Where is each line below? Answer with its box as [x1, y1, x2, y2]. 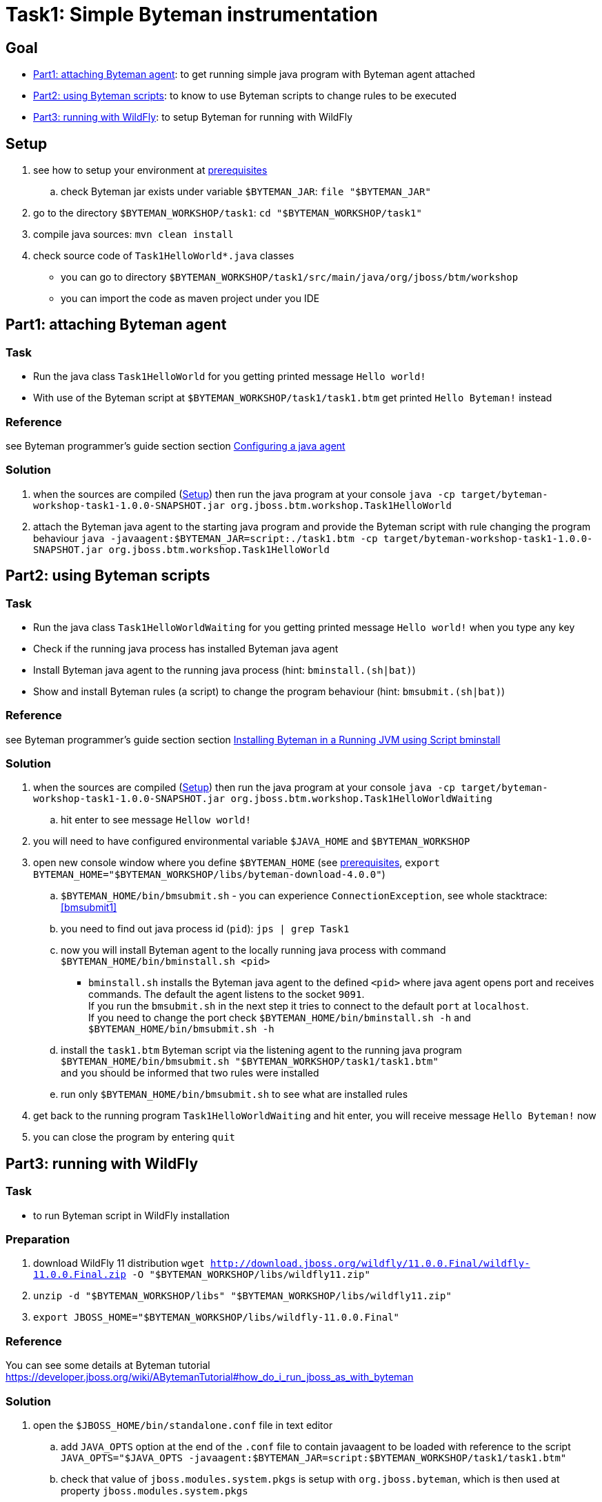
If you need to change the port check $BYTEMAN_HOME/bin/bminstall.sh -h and [88, 1012, 471, 1024]
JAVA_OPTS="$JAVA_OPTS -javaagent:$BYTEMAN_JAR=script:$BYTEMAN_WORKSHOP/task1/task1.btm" [61, 1452, 567, 1463]
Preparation [6, 1232, 70, 1247]
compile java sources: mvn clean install [33, 228, 234, 241]
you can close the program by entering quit [33, 1131, 236, 1143]
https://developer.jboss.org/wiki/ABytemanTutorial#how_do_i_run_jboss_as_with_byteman [6, 1371, 414, 1383]
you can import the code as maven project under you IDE [61, 292, 320, 305]
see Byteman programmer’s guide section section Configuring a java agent [6, 439, 345, 452]
